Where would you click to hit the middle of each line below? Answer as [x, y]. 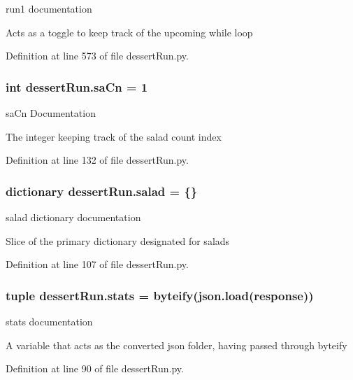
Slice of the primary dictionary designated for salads [118, 240]
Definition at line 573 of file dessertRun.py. [97, 56]
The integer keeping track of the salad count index [114, 136]
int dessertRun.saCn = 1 [77, 86]
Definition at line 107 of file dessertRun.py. [97, 264]
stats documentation [49, 321]
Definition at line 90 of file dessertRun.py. [95, 368]
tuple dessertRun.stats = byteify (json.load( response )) [160, 295]
